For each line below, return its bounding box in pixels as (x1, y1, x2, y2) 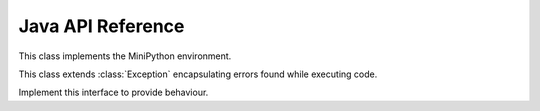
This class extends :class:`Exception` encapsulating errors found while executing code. (18, 68, 378, 80)
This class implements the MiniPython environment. (18, 50, 232, 62)
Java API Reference (18, 15, 185, 37)
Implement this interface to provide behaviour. (18, 86, 209, 99)
